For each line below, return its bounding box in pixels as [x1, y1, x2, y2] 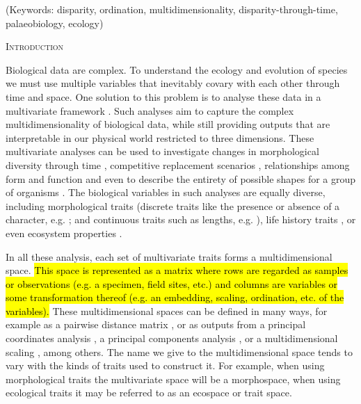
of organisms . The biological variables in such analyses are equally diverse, [6, 185, 326, 200]
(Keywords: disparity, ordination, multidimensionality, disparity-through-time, [6, 2, 338, 16]
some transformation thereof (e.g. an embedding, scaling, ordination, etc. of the [6, 290, 344, 305]
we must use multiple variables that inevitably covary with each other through [6, 76, 340, 90]
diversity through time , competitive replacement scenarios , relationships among [6, 157, 350, 172]
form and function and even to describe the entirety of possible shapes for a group [6, 171, 356, 186]
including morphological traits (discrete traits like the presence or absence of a [6, 198, 340, 213]
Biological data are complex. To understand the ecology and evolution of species [6, 62, 348, 76]
